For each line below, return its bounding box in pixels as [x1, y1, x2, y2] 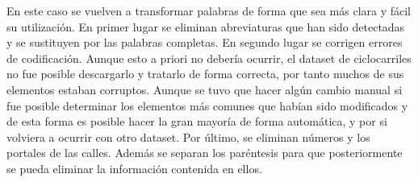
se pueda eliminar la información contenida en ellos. [6, 159, 262, 176]
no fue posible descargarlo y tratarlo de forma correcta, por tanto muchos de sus [6, 65, 404, 82]
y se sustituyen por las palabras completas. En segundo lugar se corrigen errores [6, 34, 403, 51]
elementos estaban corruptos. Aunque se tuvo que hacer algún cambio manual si [6, 81, 403, 97]
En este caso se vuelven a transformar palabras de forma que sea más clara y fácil [6, 2, 412, 19]
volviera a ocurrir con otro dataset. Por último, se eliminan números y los [6, 128, 370, 145]
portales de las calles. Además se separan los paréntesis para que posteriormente [6, 144, 403, 161]
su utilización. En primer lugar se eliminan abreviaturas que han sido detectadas [6, 18, 405, 35]
